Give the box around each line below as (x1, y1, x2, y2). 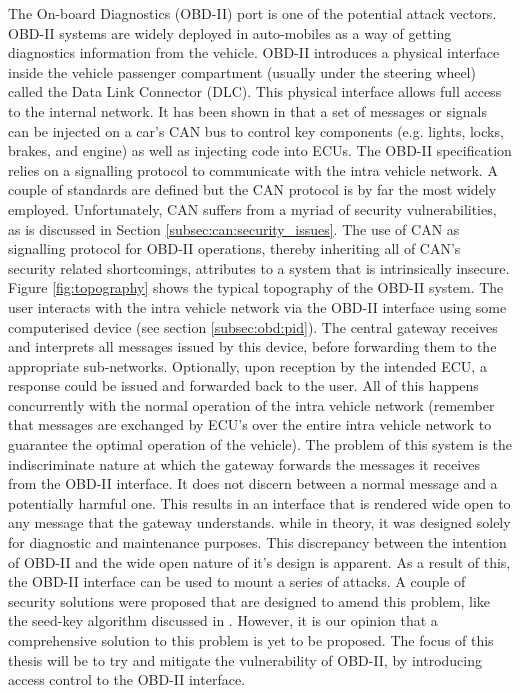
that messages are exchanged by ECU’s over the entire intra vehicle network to (8, 414, 492, 435)
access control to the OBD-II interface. (8, 669, 246, 690)
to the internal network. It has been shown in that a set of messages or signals (8, 100, 488, 121)
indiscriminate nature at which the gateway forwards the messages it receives (8, 453, 480, 474)
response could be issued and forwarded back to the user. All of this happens (8, 375, 479, 396)
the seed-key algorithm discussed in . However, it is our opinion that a (8, 610, 438, 631)
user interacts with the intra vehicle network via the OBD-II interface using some (8, 296, 507, 317)
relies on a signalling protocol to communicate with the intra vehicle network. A (8, 159, 498, 180)
